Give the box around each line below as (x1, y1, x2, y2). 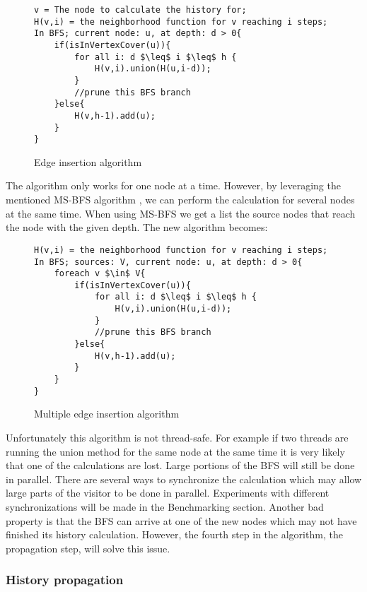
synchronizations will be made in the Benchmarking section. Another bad (6, 499, 324, 514)
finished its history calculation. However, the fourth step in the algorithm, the (6, 527, 343, 542)
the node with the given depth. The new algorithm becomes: (6, 220, 268, 235)
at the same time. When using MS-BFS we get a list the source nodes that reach (6, 206, 356, 220)
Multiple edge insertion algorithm (34, 406, 180, 421)
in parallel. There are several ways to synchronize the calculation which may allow (6, 471, 362, 486)
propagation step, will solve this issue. (6, 540, 170, 555)
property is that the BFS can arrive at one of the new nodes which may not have (6, 513, 357, 528)
